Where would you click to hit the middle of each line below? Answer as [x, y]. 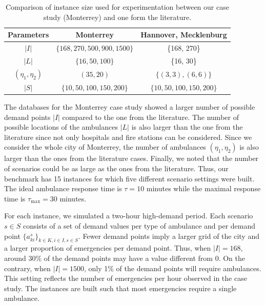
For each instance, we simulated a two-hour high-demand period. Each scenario [129, 216]
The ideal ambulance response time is [63, 188]
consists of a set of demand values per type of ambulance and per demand [139, 226]
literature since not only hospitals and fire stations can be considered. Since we [128, 137]
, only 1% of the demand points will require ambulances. [172, 268]
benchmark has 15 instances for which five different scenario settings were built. [129, 178]
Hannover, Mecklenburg [184, 35]
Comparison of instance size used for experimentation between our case [117, 7]
